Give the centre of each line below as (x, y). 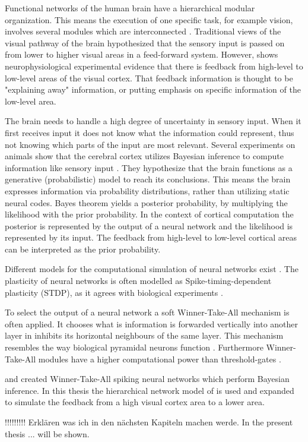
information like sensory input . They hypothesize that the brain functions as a (149, 167)
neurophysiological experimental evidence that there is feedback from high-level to (154, 66)
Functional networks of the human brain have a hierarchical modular (130, 8)
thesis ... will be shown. (47, 433)
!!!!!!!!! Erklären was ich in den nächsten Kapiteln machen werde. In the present (149, 422)
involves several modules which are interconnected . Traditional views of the (143, 31)
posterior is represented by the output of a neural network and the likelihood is (149, 225)
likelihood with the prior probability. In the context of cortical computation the (149, 214)
